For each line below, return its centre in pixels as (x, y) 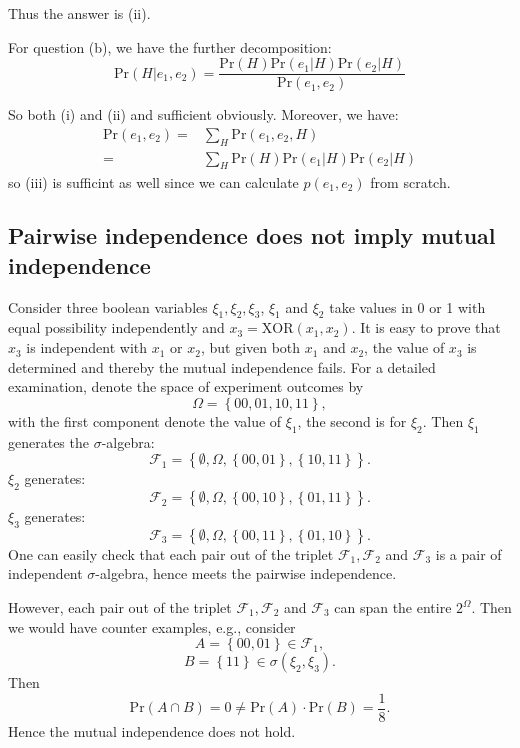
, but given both (250, 347)
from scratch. (410, 181)
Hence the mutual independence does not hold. (152, 730)
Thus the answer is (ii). (79, 13)
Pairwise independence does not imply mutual (252, 235)
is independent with (87, 347)
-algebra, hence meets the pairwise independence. (246, 573)
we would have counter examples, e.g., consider (152, 626)
